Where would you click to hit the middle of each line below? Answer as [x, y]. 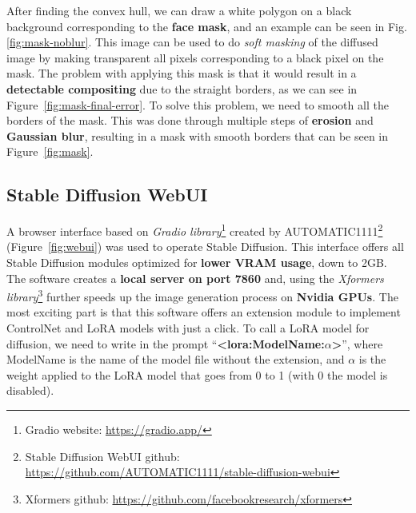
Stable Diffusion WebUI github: [102, 456]
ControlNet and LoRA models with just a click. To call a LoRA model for [188, 328]
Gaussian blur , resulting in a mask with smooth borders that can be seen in [198, 135]
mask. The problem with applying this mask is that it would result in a [182, 73]
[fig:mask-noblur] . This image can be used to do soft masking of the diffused [192, 42]
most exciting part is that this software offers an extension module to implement [204, 312]
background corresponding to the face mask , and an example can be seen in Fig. [207, 26]
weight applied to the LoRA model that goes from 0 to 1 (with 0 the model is [197, 374]
